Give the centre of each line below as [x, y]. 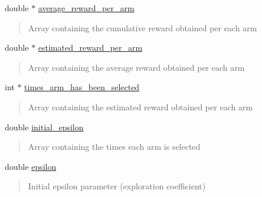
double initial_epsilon [44, 127]
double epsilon [31, 166]
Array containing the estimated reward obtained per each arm [140, 106]
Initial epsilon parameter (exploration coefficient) [117, 186]
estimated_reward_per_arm [90, 47]
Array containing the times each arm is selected [114, 147]
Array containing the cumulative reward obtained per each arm [143, 27]
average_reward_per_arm [86, 8]
